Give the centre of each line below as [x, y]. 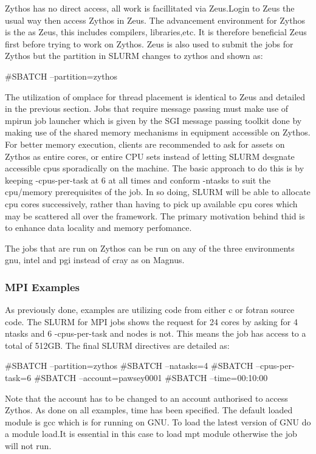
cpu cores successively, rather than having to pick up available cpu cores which [151, 203]
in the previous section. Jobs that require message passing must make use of [147, 108]
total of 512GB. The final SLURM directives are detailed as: [117, 345]
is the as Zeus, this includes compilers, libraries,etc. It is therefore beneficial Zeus [156, 32]
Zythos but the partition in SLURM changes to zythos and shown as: [134, 56]
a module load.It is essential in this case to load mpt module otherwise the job [151, 434]
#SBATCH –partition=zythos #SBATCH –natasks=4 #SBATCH [129, 366]
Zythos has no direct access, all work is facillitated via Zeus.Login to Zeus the [150, 8]
